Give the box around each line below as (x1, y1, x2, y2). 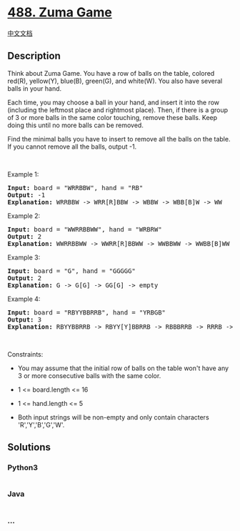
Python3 (7, 462, 38, 472)
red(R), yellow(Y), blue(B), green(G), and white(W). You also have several (7, 76, 223, 85)
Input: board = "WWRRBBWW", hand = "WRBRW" (7, 225, 162, 233)
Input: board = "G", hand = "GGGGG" (7, 267, 136, 275)
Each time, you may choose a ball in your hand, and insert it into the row (7, 98, 220, 106)
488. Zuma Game (7, 4, 112, 21)
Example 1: (7, 169, 39, 179)
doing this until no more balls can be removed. (7, 121, 144, 129)
